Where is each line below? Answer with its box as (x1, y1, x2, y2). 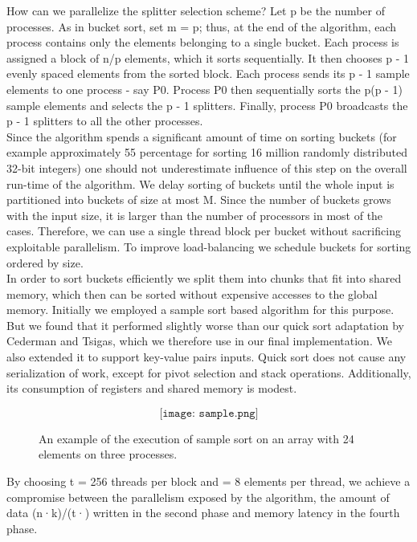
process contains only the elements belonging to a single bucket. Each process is (6, 34, 399, 51)
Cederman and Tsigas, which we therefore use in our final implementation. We (6, 332, 392, 349)
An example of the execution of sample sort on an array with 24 (39, 430, 354, 446)
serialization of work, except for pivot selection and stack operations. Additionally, (6, 364, 411, 381)
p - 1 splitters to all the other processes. (6, 112, 203, 129)
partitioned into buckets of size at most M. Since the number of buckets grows (6, 191, 391, 208)
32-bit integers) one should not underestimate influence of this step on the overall (6, 159, 407, 176)
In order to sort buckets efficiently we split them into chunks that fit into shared (6, 270, 402, 287)
